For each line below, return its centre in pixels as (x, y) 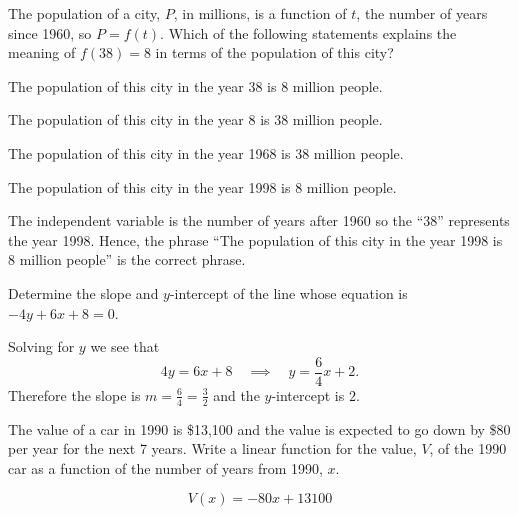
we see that (125, 346)
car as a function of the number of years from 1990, (165, 467)
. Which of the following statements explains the (308, 32)
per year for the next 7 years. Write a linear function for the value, (212, 448)
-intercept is (308, 394)
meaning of (42, 52)
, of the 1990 (468, 448)
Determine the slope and (83, 292)
